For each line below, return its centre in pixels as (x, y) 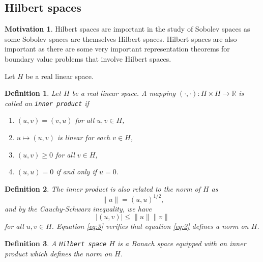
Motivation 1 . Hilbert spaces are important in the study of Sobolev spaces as (127, 29)
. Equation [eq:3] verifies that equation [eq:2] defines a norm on (150, 226)
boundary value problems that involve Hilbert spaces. (88, 58)
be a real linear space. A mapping (124, 93)
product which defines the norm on (59, 253)
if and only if (77, 172)
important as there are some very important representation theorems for (117, 49)
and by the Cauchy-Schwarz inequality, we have (78, 208)
